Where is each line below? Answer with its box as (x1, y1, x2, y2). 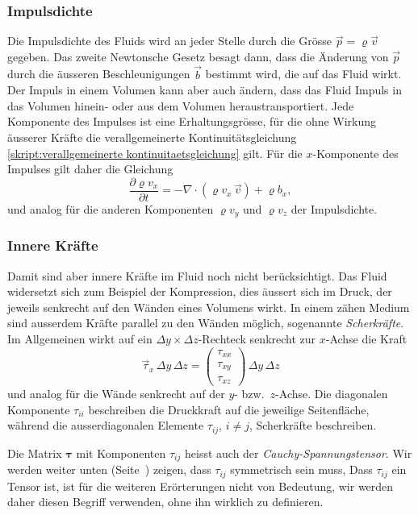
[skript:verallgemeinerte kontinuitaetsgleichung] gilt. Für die (7, 144, 303, 161)
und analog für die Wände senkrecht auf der (7, 385, 225, 402)
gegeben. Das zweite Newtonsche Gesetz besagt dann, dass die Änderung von (7, 48, 389, 64)
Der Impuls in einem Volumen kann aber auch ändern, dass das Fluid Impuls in (7, 81, 402, 98)
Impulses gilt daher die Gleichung (7, 160, 173, 177)
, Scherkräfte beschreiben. (249, 417, 377, 434)
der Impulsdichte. (291, 200, 378, 217)
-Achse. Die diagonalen (275, 385, 388, 402)
